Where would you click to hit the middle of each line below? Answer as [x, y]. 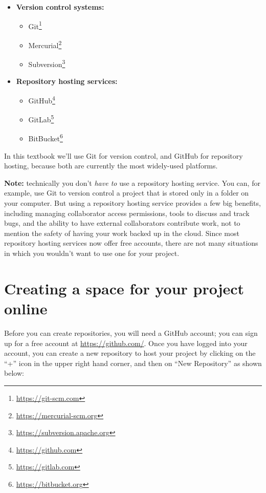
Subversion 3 [47, 63]
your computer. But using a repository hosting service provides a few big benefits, [132, 203]
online [26, 308]
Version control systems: [60, 7]
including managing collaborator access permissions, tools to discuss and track [127, 213]
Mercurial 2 [45, 44]
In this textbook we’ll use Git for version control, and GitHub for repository [124, 155]
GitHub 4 [42, 99]
